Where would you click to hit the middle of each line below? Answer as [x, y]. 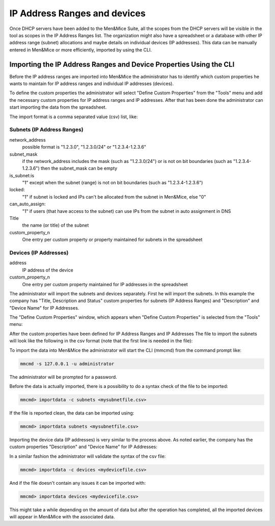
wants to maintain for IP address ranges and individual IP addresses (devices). [92, 84]
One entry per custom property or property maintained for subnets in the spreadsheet [112, 240]
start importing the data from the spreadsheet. [58, 107]
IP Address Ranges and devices [78, 13]
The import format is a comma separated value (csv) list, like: [74, 117]
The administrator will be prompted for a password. [63, 377]
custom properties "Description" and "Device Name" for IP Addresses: [84, 447]
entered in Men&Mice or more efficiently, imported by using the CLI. [81, 50]
